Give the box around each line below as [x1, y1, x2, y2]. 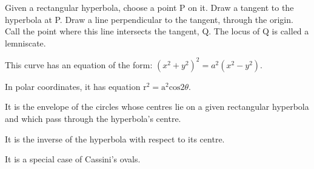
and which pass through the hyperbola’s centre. [5, 112, 181, 125]
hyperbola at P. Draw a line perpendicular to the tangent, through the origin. [5, 13, 293, 25]
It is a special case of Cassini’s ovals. [5, 153, 141, 165]
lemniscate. [5, 36, 46, 49]
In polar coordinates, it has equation [5, 80, 141, 92]
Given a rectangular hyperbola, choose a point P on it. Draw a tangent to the [5, 1, 294, 13]
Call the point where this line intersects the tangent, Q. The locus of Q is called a [5, 25, 309, 37]
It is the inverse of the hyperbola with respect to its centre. [5, 132, 225, 145]
